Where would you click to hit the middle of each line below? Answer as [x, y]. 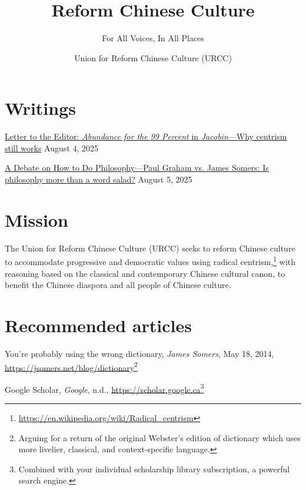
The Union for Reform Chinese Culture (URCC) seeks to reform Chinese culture [150, 248]
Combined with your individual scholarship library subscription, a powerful [154, 469]
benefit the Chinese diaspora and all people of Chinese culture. [118, 285]
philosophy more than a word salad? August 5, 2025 [99, 179]
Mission [36, 219]
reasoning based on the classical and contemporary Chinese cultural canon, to [145, 273]
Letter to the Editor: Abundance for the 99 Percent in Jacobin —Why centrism [146, 136]
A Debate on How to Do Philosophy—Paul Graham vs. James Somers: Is [137, 168]
